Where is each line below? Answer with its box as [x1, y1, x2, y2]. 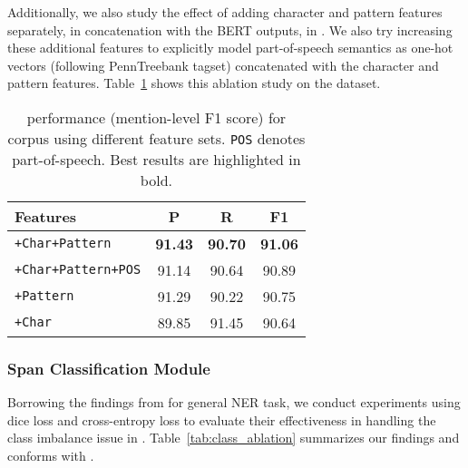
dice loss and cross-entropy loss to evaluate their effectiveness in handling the [7, 410, 436, 429]
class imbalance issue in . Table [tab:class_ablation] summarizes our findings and [7, 428, 460, 447]
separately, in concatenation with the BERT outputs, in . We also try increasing [7, 20, 453, 39]
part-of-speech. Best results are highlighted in [12, 148, 301, 170]
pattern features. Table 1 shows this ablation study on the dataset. [7, 73, 381, 93]
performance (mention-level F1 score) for [26, 106, 287, 128]
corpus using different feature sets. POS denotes [7, 127, 306, 149]
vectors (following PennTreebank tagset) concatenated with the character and [7, 55, 439, 74]
